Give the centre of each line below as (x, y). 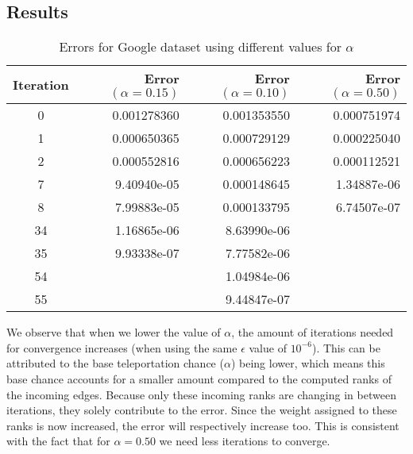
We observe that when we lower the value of (114, 332)
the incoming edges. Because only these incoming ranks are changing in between (201, 394)
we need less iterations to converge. (245, 441)
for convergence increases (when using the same (122, 347)
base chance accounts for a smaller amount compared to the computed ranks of (199, 378)
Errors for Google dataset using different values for (201, 47)
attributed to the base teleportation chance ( (115, 363)
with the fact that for (58, 441)
